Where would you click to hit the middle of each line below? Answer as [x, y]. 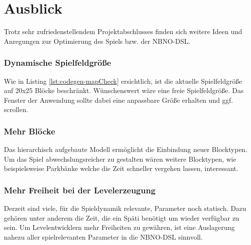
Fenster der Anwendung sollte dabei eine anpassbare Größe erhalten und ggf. [118, 100]
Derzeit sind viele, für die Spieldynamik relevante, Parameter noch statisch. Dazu [125, 208]
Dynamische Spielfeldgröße [58, 63]
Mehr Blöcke [30, 131]
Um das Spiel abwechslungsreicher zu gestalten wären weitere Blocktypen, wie [120, 159]
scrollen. [16, 109]
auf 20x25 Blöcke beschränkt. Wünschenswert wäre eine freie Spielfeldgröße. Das [124, 90]
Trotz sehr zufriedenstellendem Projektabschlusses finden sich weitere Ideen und [123, 31]
